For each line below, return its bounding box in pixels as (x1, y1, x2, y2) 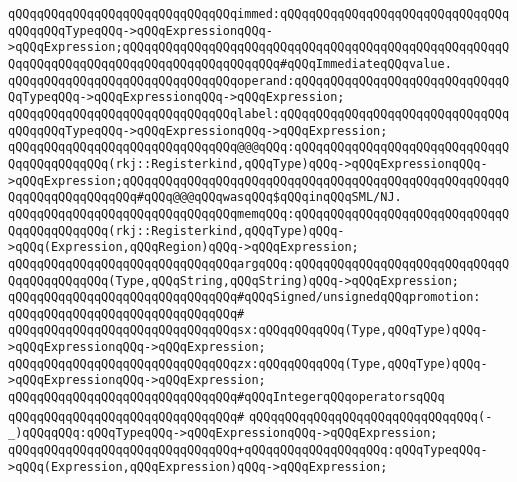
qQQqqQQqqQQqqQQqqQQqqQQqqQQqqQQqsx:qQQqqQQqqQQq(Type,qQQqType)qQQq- (8, 323, 488, 338)
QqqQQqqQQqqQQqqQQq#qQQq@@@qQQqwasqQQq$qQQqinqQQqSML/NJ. (8, 190, 402, 205)
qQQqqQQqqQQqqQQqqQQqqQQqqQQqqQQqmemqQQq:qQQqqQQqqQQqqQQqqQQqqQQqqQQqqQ (8, 206, 510, 221)
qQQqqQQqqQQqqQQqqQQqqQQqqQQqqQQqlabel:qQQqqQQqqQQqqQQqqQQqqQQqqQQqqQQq (8, 106, 510, 121)
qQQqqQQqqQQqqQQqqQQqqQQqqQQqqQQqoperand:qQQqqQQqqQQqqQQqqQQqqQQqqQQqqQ (8, 73, 510, 88)
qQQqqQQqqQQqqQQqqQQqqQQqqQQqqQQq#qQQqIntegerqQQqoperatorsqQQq (8, 390, 445, 405)
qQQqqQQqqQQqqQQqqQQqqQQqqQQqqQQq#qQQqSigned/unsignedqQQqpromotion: (8, 290, 481, 305)
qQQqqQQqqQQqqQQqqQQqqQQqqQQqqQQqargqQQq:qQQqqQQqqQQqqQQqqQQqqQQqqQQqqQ (8, 256, 510, 271)
